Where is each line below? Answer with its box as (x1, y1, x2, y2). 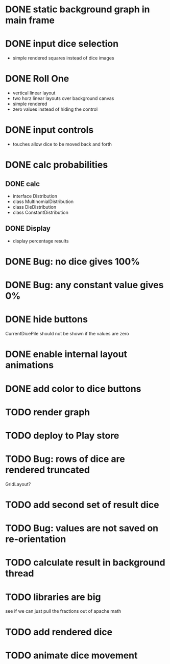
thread (5, 568, 34, 579)
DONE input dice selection (5, 38, 119, 50)
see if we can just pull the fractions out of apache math (5, 608, 122, 614)
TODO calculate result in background (5, 557, 165, 569)
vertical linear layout (12, 90, 56, 96)
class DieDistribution (12, 204, 57, 210)
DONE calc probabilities (5, 159, 108, 171)
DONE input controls (5, 124, 94, 136)
